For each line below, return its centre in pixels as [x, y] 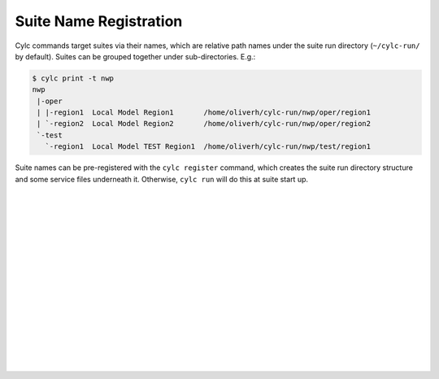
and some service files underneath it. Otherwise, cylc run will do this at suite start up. [162, 179]
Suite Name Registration [99, 21]
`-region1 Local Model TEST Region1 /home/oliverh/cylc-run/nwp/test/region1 [208, 147]
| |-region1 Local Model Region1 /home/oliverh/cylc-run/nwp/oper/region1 [204, 113]
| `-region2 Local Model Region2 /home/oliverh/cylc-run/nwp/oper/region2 [204, 124]
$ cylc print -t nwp [73, 78]
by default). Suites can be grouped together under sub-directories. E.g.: [135, 56]
